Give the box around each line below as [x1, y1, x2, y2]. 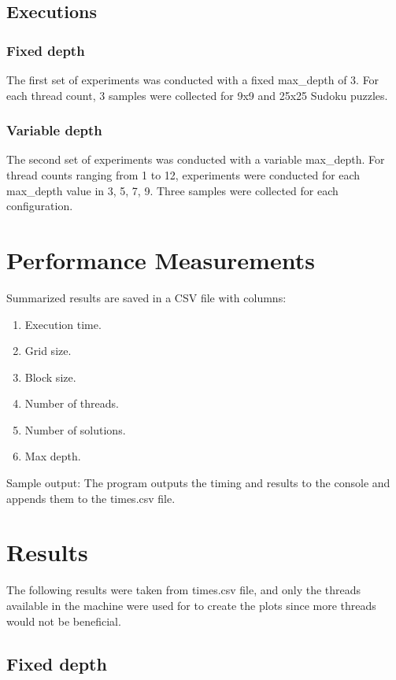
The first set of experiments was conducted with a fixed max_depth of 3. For [6, 72, 379, 87]
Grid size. [24, 342, 72, 359]
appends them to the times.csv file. [6, 490, 176, 506]
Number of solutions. [24, 421, 126, 438]
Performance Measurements [6, 243, 315, 275]
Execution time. [24, 316, 102, 332]
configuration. [6, 198, 73, 214]
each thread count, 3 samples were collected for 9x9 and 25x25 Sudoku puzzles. [6, 87, 388, 103]
